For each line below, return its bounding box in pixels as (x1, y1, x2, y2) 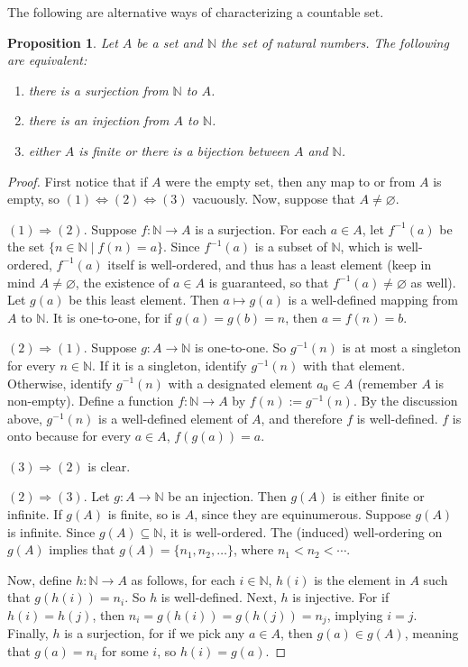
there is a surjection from (28, 80, 169, 99)
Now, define (7, 570, 72, 589)
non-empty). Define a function (7, 391, 174, 410)
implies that (49, 540, 115, 559)
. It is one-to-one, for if (45, 307, 172, 326)
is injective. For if (292, 588, 390, 607)
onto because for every (7, 426, 132, 445)
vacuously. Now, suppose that (192, 189, 355, 208)
